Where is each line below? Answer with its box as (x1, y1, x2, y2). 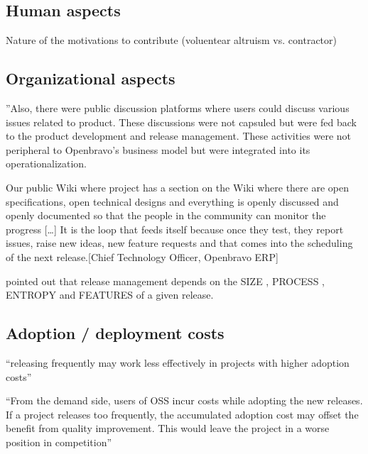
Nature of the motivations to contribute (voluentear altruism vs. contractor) (6, 33, 337, 48)
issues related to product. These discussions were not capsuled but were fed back (6, 114, 357, 129)
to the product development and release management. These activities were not (6, 128, 352, 143)
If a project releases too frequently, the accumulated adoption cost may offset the (6, 406, 359, 421)
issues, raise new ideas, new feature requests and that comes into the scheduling (6, 236, 353, 250)
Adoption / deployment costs (6, 322, 224, 344)
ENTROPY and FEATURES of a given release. (6, 287, 214, 302)
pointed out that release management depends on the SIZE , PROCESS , (6, 273, 325, 288)
